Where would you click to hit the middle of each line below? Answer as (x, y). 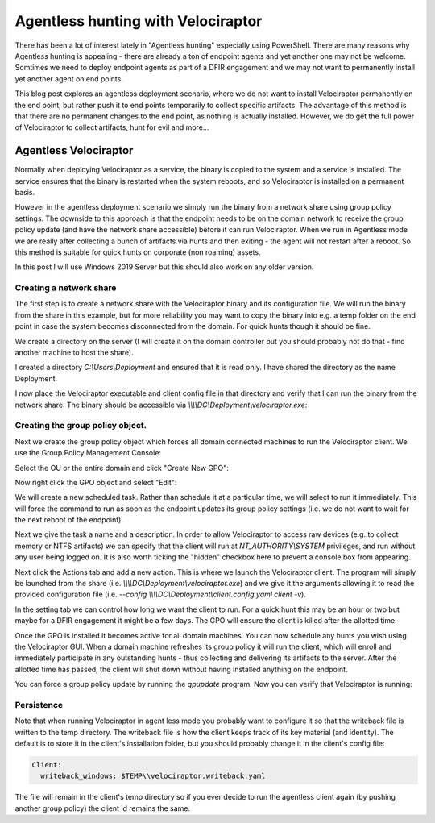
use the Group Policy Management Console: (88, 453)
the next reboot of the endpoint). (69, 520)
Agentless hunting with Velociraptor (139, 21)
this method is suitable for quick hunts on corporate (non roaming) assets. (138, 252)
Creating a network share (66, 288)
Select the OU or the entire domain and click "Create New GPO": (122, 468)
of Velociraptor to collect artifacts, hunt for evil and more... (112, 127)
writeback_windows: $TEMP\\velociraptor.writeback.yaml (153, 776)
